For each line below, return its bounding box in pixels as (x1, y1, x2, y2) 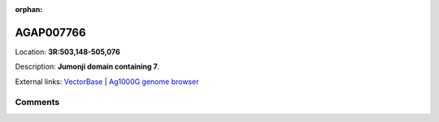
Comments (15, 97, 60, 108)
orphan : (15, 5, 43, 14)
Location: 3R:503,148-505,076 (15, 47, 121, 57)
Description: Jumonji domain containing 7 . (15, 61, 160, 72)
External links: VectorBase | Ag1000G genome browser (15, 77, 199, 86)
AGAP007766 (15, 25, 86, 40)
